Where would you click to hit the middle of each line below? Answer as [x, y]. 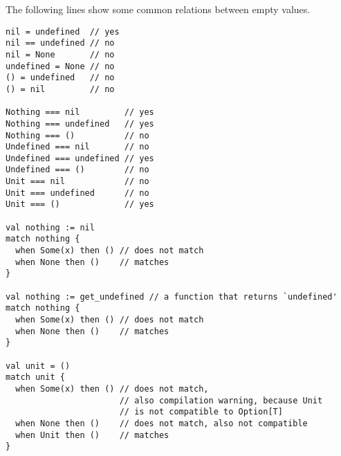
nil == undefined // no [60, 43]
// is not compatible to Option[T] [201, 412]
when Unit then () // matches [92, 435]
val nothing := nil [50, 227]
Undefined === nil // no [77, 147]
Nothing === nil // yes [80, 112]
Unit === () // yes [80, 204]
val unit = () [38, 366]
